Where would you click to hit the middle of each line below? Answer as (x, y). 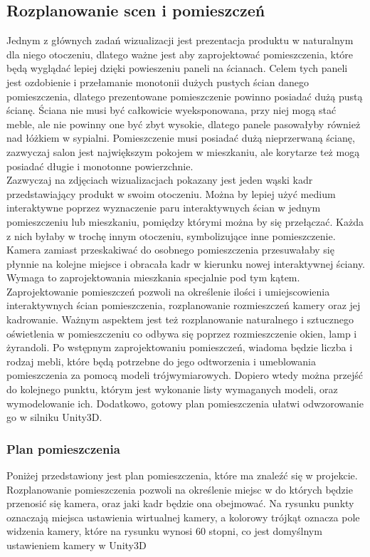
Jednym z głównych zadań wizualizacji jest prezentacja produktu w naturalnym (180, 40)
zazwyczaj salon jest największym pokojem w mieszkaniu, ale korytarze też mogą (183, 151)
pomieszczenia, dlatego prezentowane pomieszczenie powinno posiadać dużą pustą (185, 96)
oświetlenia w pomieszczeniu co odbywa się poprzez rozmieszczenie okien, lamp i (182, 333)
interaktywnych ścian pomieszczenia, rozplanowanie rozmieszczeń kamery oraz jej (184, 305)
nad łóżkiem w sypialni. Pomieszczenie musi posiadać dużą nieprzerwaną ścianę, (181, 138)
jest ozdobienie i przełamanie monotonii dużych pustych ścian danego (158, 82)
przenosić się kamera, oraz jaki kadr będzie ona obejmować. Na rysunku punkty (180, 503)
